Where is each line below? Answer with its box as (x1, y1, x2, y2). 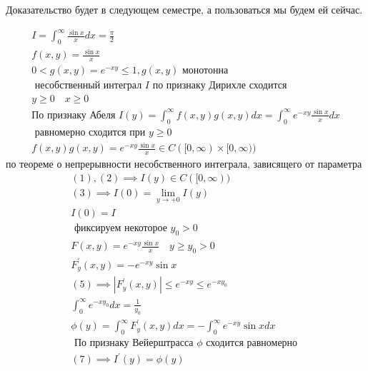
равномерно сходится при (34, 127, 146, 138)
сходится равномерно (206, 337, 298, 348)
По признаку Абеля (31, 110, 116, 121)
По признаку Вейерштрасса (74, 337, 194, 348)
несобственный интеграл (34, 81, 142, 91)
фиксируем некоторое (74, 223, 167, 234)
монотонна (181, 66, 229, 76)
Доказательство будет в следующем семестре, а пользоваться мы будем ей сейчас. (6, 2, 363, 16)
